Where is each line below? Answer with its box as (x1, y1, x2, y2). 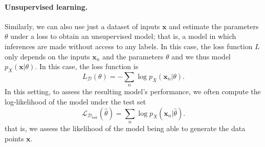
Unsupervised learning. (5, 1, 88, 12)
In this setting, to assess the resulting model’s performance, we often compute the (5, 86, 261, 97)
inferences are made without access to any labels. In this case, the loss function (5, 40, 253, 51)
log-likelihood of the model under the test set (5, 96, 146, 107)
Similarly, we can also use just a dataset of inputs (5, 20, 160, 31)
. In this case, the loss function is (35, 61, 139, 72)
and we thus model (171, 51, 231, 61)
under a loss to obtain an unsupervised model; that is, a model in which (10, 31, 236, 41)
